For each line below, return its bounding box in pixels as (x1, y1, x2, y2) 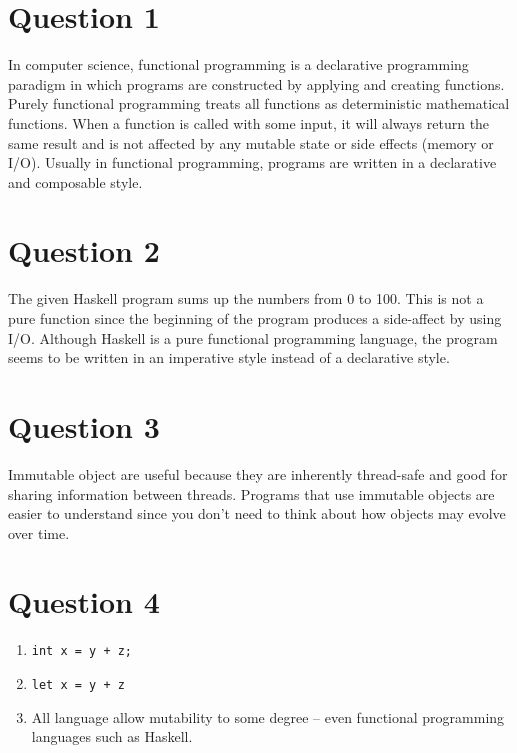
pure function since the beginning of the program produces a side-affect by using (8, 308, 502, 328)
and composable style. (8, 171, 143, 192)
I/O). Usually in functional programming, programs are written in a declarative (8, 152, 497, 173)
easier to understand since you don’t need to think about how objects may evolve (8, 503, 506, 524)
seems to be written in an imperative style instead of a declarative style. (8, 347, 450, 368)
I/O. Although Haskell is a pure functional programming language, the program (8, 327, 498, 348)
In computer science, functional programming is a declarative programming (8, 54, 469, 75)
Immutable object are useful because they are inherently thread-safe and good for (8, 463, 508, 484)
